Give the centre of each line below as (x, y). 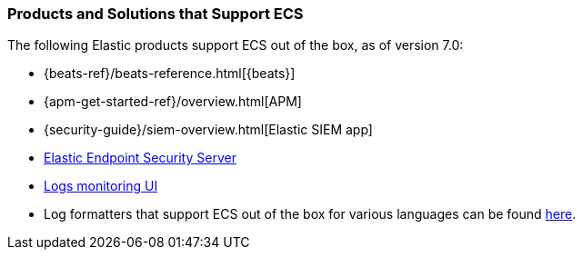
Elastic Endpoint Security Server (140, 158)
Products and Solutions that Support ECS (156, 14)
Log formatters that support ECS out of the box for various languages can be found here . (310, 214)
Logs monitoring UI (101, 186)
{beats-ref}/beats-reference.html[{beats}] (170, 74)
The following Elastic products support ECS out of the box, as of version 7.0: (236, 45)
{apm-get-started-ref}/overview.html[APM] (173, 102)
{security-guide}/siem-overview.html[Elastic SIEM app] (208, 130)
